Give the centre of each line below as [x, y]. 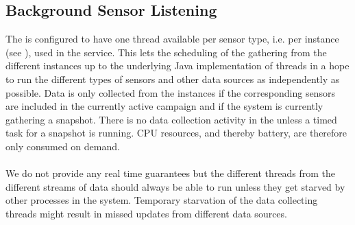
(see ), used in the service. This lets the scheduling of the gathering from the [166, 52]
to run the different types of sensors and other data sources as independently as [173, 79]
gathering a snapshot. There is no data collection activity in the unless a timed [171, 119]
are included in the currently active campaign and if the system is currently [164, 106]
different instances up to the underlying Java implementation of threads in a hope [177, 66]
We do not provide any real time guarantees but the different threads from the [171, 173]
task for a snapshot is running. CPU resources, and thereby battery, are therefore [176, 133]
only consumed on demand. [63, 146]
